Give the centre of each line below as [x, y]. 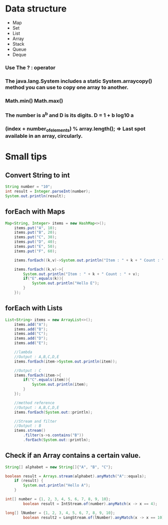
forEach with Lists [34, 308]
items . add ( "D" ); [31, 338]
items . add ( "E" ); [31, 343]
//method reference [34, 403]
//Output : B [28, 426]
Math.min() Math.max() [34, 101]
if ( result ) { [29, 481]
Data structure [36, 9]
